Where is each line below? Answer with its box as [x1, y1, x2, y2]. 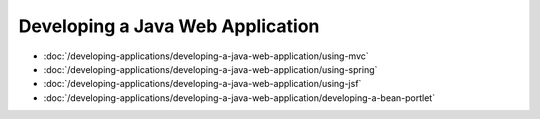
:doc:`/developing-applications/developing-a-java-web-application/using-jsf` [43, 78, 362, 90]
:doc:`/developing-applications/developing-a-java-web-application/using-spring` [43, 63, 378, 75]
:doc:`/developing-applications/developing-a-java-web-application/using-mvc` [43, 50, 369, 62]
